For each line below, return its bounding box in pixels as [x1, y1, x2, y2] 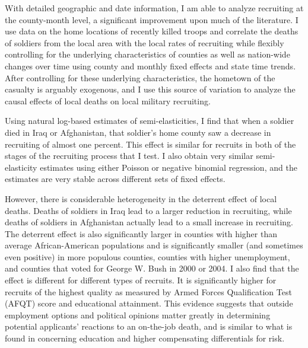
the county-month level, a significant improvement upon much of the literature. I [5, 13, 299, 25]
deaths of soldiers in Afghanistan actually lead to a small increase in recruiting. [5, 216, 293, 228]
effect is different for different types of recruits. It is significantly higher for [5, 274, 277, 286]
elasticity [5, 161, 37, 173]
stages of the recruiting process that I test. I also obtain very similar [5, 149, 253, 162]
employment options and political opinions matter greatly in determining [5, 308, 271, 321]
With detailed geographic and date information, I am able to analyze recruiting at [5, 2, 304, 14]
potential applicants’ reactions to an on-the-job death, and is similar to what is [5, 320, 293, 333]
